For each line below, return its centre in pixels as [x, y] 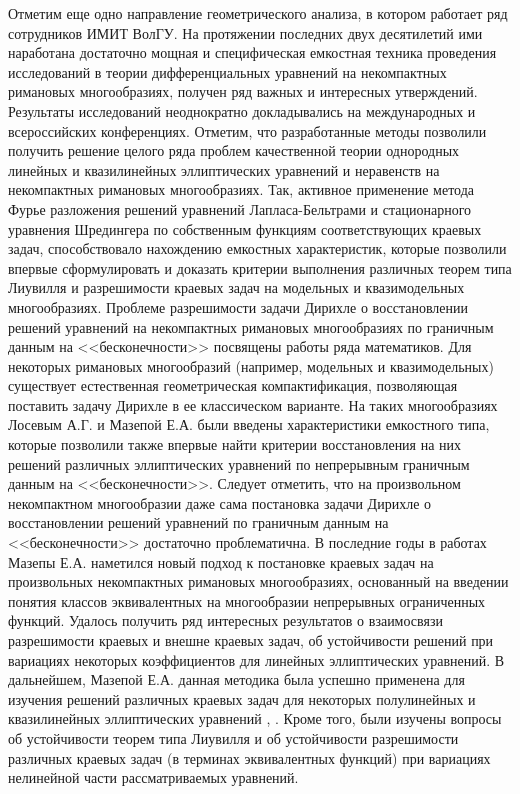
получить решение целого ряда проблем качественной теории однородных [234, 150]
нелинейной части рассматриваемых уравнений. [153, 777]
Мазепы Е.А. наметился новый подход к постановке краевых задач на [221, 561]
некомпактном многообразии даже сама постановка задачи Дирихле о [220, 502]
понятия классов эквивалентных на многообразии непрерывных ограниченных [247, 600]
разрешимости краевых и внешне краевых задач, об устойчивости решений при [251, 640]
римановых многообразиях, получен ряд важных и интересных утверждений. [243, 91]
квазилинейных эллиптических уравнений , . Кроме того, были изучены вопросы [255, 718]
